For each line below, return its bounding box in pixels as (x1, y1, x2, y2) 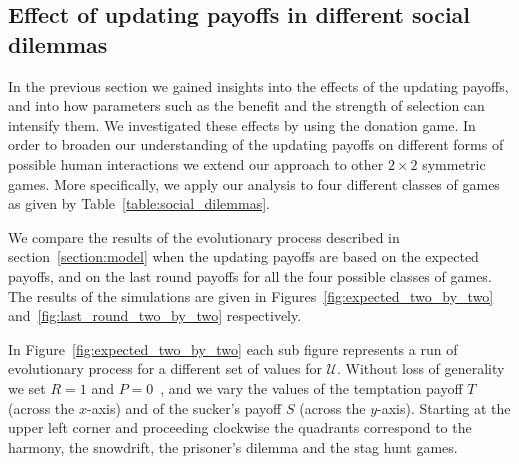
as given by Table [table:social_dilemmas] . (8, 193, 270, 214)
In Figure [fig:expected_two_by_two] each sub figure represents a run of (8, 338, 458, 359)
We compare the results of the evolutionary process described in (8, 226, 400, 247)
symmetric (422, 153, 486, 174)
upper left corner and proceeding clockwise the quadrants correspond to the (8, 417, 472, 438)
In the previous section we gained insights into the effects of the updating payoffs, (8, 75, 509, 96)
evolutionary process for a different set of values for (8, 358, 322, 379)
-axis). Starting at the (377, 397, 511, 418)
